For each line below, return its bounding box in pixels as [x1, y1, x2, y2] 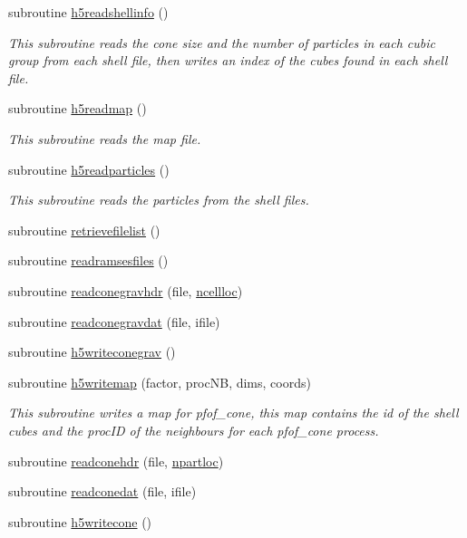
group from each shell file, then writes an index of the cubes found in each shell [8, 51, 448, 70]
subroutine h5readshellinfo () [8, 3, 169, 21]
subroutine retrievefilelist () [8, 220, 161, 239]
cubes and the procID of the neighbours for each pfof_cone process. [8, 420, 379, 439]
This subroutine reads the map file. [8, 129, 201, 148]
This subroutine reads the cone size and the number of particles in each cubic [8, 33, 435, 52]
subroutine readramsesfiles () [8, 251, 169, 270]
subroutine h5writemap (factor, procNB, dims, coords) [8, 372, 311, 391]
